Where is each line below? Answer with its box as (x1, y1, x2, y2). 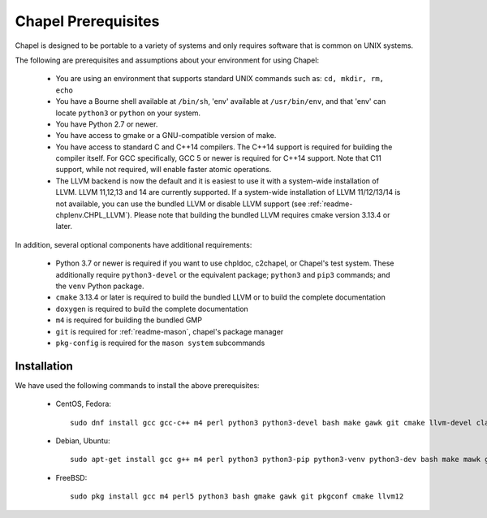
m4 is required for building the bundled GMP (55, 315, 203, 325)
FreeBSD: (55, 473, 88, 482)
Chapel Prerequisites (15, 12, 160, 30)
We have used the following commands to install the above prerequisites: (15, 380, 260, 390)
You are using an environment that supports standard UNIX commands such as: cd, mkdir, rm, (55, 74, 385, 84)
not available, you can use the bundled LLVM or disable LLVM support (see (55, 199, 307, 209)
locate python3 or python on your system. (55, 108, 201, 118)
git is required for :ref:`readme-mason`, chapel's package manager (55, 326, 284, 336)
